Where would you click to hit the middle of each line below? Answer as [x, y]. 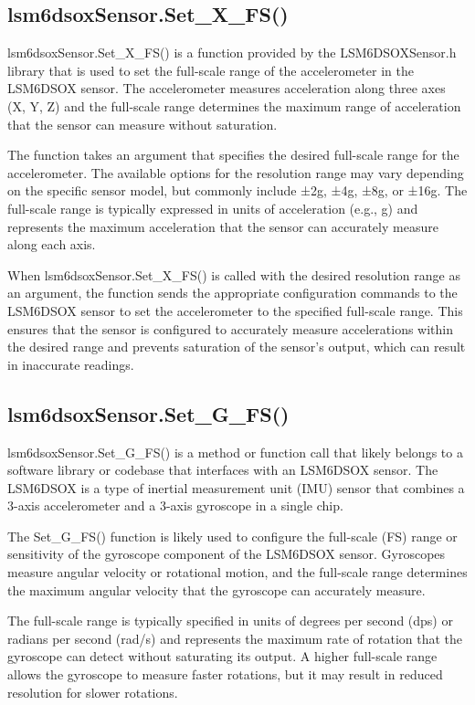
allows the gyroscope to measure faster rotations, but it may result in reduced [225, 674]
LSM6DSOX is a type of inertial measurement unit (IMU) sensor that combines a [236, 487]
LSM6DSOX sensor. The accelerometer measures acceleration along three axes [227, 88]
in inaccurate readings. [71, 364]
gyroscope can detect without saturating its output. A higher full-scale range [222, 656]
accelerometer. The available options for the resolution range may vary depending [236, 172]
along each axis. [52, 244]
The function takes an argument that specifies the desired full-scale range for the [233, 155]
